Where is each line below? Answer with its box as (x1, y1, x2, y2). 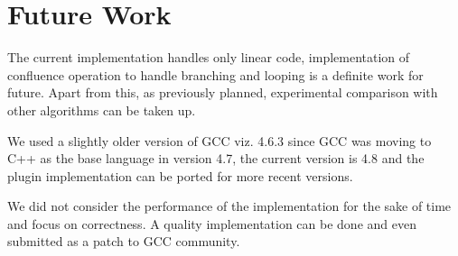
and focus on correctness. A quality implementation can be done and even (7, 214, 416, 233)
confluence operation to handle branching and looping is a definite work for (7, 65, 424, 84)
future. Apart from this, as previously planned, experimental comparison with (7, 83, 438, 102)
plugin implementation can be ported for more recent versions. (7, 166, 353, 185)
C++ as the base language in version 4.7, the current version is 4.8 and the (7, 149, 425, 168)
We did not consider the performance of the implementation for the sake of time (7, 197, 452, 215)
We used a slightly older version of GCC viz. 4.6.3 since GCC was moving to (7, 131, 432, 150)
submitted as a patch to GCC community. (7, 232, 240, 251)
